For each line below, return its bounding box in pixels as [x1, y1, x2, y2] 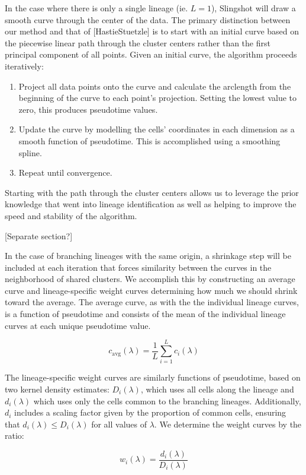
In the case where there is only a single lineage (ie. [5, 2, 188, 14]
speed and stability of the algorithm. [5, 209, 137, 221]
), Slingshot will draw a [211, 2, 296, 14]
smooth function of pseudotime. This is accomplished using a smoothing [18, 134, 281, 147]
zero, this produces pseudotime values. [18, 103, 158, 115]
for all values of [91, 417, 147, 430]
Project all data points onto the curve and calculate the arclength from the [18, 80, 291, 92]
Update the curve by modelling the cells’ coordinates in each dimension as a [18, 123, 295, 135]
